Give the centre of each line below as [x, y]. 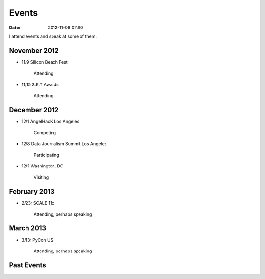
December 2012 [34, 110]
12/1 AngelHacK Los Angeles [50, 121]
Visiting [41, 177]
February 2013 [32, 191]
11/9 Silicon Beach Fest [45, 62]
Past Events [27, 265]
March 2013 [28, 228]
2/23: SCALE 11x [38, 203]
